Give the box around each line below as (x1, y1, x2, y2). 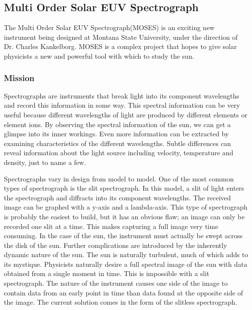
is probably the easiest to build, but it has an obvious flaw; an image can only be (4, 211, 245, 221)
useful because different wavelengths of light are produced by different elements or (4, 109, 248, 119)
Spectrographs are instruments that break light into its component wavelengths (4, 90, 239, 100)
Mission (4, 71, 35, 83)
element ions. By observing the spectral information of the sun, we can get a (4, 119, 231, 129)
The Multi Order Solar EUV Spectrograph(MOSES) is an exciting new (4, 22, 215, 33)
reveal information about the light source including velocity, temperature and (4, 147, 234, 158)
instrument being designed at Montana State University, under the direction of (4, 32, 238, 42)
